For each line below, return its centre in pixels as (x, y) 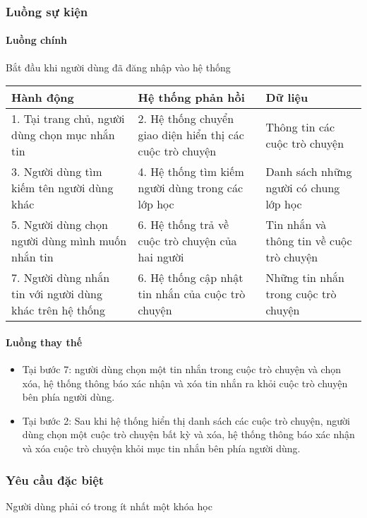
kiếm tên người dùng (62, 188)
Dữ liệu (287, 98)
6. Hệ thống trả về (183, 225)
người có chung (303, 188)
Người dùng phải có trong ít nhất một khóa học (109, 506)
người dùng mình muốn (69, 241)
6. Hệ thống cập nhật (191, 278)
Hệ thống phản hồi (191, 98)
